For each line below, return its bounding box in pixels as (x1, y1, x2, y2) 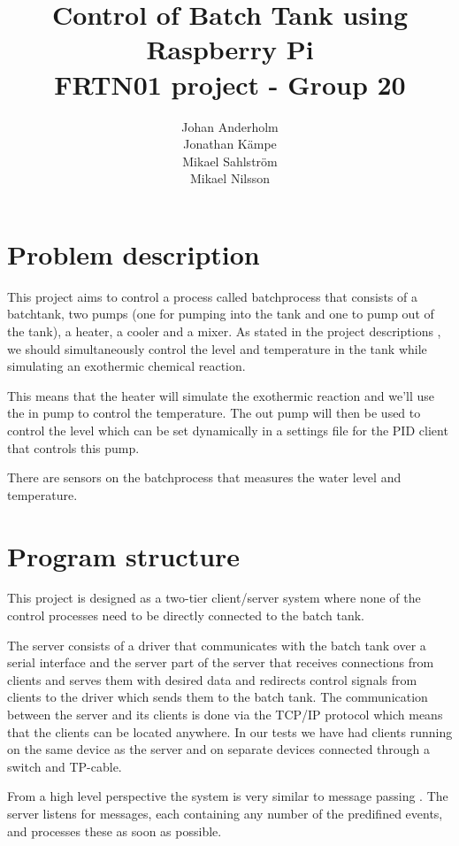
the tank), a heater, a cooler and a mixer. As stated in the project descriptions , (7, 322, 441, 340)
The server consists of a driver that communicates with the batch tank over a (7, 635, 426, 654)
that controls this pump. (7, 438, 140, 457)
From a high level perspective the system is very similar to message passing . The (7, 787, 448, 805)
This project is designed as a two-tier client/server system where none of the (7, 588, 421, 607)
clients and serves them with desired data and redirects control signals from (7, 670, 417, 688)
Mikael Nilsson (190, 169, 270, 188)
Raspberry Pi (146, 31, 314, 67)
